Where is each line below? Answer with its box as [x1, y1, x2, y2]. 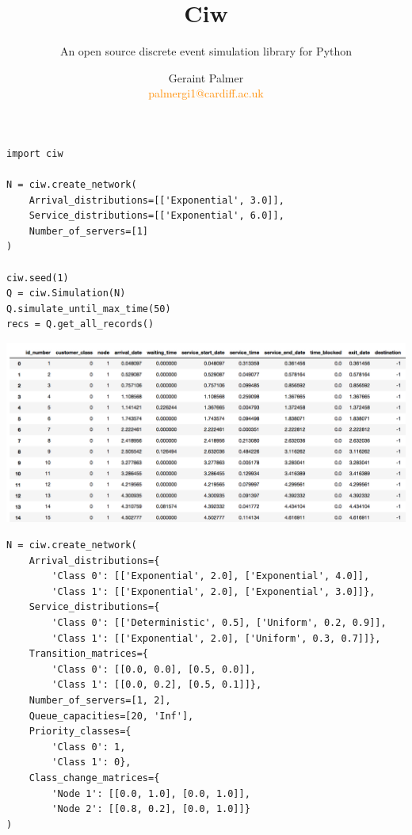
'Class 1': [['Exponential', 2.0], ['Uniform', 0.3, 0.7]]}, [51, 632, 381, 644]
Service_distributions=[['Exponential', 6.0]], [29, 210, 284, 222]
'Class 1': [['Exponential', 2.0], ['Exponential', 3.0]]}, [51, 585, 376, 597]
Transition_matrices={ [29, 648, 148, 660]
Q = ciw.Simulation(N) [6, 288, 126, 299]
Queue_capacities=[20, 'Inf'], [29, 710, 194, 722]
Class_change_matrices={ [29, 772, 160, 784]
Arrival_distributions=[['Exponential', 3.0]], [29, 194, 284, 206]
